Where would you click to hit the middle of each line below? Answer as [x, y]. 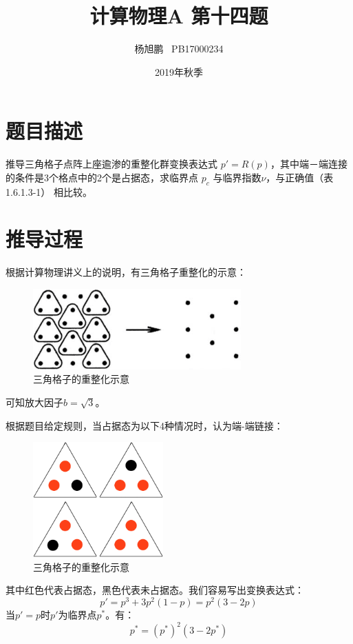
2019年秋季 [179, 71]
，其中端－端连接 [309, 164]
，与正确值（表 [300, 177]
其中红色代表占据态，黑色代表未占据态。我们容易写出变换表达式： [155, 590]
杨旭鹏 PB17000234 [179, 49]
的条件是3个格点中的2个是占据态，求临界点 [102, 177]
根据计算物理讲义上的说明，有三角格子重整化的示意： [126, 272]
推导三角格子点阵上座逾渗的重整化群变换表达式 [111, 164]
